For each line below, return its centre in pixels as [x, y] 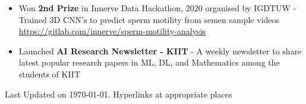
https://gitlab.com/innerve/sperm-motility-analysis [112, 31]
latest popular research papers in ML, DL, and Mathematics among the [149, 62]
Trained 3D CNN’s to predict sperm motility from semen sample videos [149, 19]
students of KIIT [50, 74]
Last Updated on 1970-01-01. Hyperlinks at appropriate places [119, 94]
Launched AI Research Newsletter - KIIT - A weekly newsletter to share [160, 51]
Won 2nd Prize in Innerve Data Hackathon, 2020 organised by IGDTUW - [157, 8]
